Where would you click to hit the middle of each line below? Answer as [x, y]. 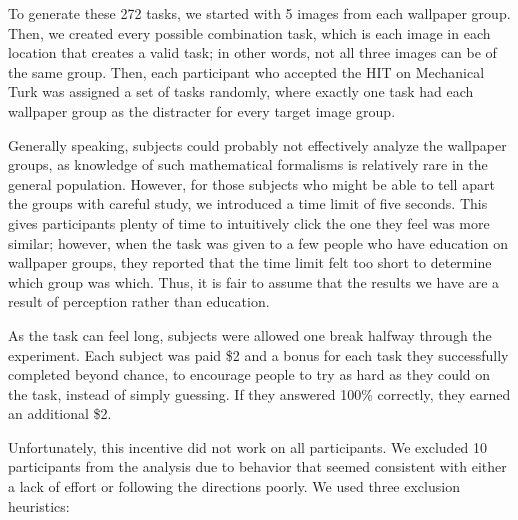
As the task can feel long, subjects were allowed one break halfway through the [250, 334]
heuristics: [39, 505]
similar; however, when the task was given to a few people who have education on [258, 242]
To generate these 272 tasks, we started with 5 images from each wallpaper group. [259, 13]
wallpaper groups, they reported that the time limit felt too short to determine [250, 262]
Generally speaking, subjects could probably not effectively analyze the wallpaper [257, 144]
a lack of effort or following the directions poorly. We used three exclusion [234, 486]
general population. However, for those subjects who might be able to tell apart [251, 183]
